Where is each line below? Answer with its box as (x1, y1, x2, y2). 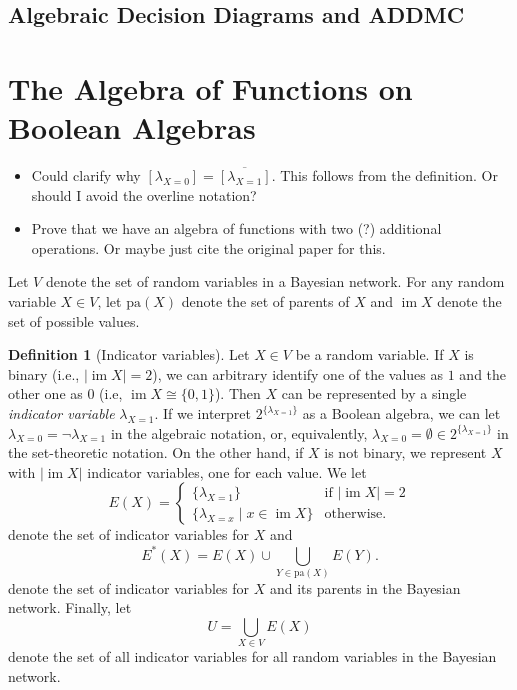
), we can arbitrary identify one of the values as (152, 363, 444, 384)
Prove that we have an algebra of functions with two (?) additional (31, 218, 442, 239)
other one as (8, 383, 83, 404)
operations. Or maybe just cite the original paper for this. (31, 237, 386, 258)
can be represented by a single (281, 383, 467, 404)
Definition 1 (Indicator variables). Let (8, 344, 250, 365)
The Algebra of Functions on (8, 67, 413, 108)
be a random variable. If (295, 344, 444, 365)
